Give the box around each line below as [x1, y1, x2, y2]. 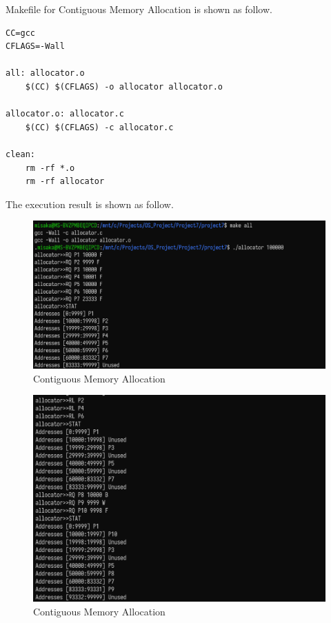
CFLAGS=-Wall [6, 41, 65, 52]
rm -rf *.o [25, 163, 75, 173]
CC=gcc [6, 28, 35, 38]
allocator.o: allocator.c [6, 109, 124, 119]
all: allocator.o [6, 68, 85, 79]
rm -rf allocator [25, 176, 105, 187]
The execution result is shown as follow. [6, 196, 174, 211]
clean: [6, 149, 35, 159]
